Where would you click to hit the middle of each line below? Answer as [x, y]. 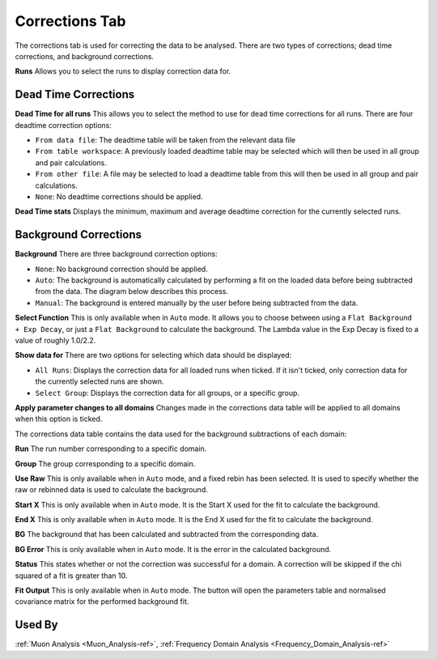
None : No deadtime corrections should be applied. [119, 196]
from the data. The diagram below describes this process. [132, 291]
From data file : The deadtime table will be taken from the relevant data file [165, 140]
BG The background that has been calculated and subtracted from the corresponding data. [167, 534]
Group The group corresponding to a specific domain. [105, 463]
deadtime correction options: [64, 125]
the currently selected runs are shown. [100, 381]
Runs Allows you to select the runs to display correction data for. [123, 71]
